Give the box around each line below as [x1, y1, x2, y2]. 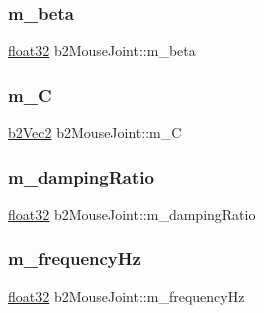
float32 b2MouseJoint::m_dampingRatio [8, 203, 256, 224]
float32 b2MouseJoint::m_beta [8, 40, 196, 61]
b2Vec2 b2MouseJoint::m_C [8, 122, 182, 143]
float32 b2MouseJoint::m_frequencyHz [8, 285, 245, 306]
